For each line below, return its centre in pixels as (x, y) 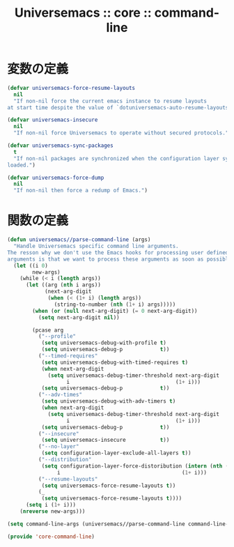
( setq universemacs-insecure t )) (106, 440)
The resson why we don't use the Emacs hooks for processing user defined (118, 252)
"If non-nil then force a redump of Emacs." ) (81, 191)
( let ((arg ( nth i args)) (63, 285)
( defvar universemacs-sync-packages (60, 146)
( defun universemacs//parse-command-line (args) (79, 240)
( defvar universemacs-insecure (53, 120)
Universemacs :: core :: (83, 13)
